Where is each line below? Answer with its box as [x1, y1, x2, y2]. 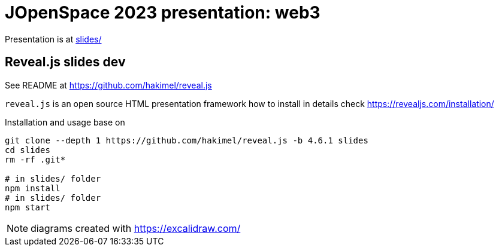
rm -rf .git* [5, 154, 66, 164]
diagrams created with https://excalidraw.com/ [31, 222, 241, 234]
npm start [5, 202, 50, 212]
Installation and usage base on [5, 117, 125, 127]
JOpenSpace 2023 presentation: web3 [5, 2, 320, 23]
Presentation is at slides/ [5, 33, 102, 44]
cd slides [5, 145, 50, 155]
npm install [5, 183, 61, 193]
